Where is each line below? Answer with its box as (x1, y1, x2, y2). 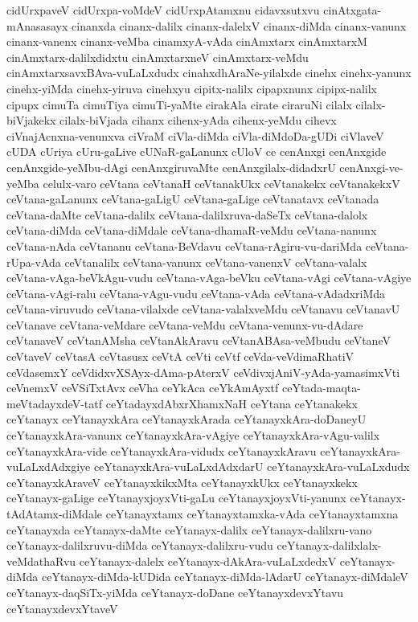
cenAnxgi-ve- (339, 158, 404, 175)
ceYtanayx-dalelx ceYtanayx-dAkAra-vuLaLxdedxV (79, 552, 337, 569)
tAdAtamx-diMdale (6, 505, 103, 522)
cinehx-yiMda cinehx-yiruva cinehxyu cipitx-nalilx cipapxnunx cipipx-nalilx (6, 80, 377, 96)
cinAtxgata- (323, 2, 382, 18)
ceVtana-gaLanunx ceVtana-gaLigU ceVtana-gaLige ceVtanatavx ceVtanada (6, 190, 379, 207)
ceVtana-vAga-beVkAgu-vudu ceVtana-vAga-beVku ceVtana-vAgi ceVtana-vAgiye (6, 269, 412, 286)
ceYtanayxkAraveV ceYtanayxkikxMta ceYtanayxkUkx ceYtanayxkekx (6, 473, 358, 490)
